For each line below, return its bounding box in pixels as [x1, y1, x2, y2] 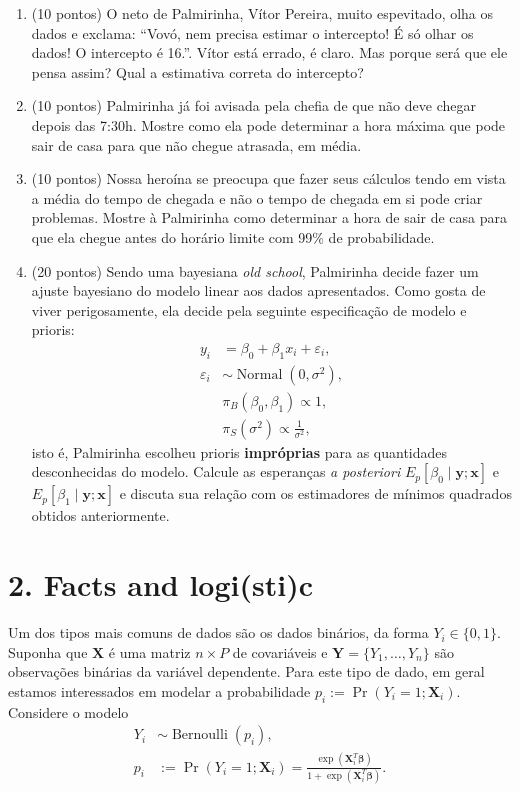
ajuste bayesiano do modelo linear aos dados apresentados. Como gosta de [31, 280, 486, 301]
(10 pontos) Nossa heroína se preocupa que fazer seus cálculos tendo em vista [31, 168, 506, 189]
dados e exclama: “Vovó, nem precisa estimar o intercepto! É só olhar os [31, 22, 474, 43]
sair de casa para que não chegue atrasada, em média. [31, 134, 362, 155]
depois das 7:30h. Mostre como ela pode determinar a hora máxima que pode [31, 114, 506, 135]
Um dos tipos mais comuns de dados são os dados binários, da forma [8, 622, 429, 643]
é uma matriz [108, 641, 191, 662]
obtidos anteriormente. [31, 505, 170, 526]
